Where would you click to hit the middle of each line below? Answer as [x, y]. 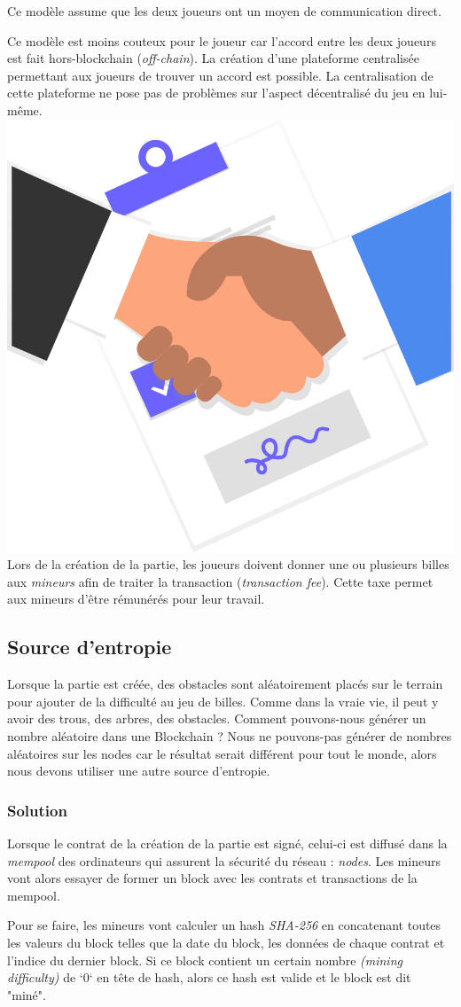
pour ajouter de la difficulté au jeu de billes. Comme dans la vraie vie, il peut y [223, 701]
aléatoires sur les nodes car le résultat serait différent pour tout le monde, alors [222, 753]
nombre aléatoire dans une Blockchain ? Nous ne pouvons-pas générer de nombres [230, 735]
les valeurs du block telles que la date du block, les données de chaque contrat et [226, 942]
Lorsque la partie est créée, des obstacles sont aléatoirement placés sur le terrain [225, 684]
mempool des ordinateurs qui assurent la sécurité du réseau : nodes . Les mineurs [224, 860]
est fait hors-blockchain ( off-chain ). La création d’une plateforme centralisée [213, 58]
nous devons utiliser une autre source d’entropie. [139, 771]
